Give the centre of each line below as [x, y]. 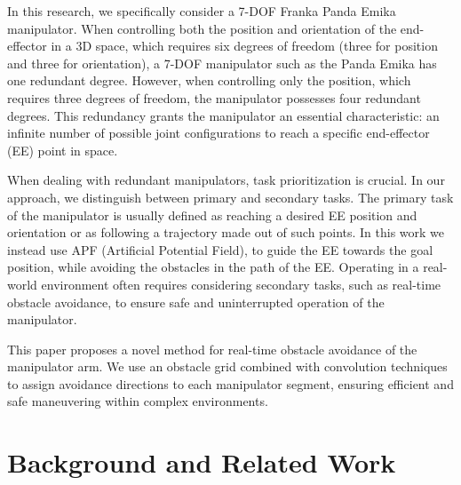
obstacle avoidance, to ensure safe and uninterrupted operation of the [196, 302]
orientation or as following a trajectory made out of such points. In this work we [226, 232]
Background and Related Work [202, 462]
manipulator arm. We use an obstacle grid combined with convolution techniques [227, 366]
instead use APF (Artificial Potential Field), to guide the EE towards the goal [220, 249]
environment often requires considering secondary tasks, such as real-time [241, 284]
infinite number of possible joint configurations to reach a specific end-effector [219, 133]
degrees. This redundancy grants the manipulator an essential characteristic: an [223, 115]
